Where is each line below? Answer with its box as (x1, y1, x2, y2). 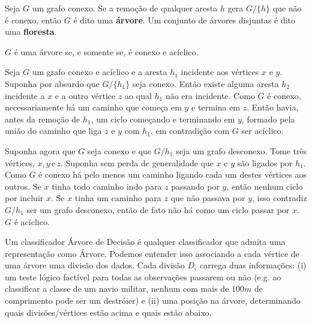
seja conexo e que (87, 144, 152, 157)
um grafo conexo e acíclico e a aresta (32, 65, 167, 78)
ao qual (125, 89, 152, 101)
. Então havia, (247, 101, 299, 113)
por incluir (5, 192, 44, 204)
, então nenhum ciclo (226, 180, 303, 192)
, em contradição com (150, 124, 230, 137)
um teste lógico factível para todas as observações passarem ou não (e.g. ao (5, 270, 281, 283)
